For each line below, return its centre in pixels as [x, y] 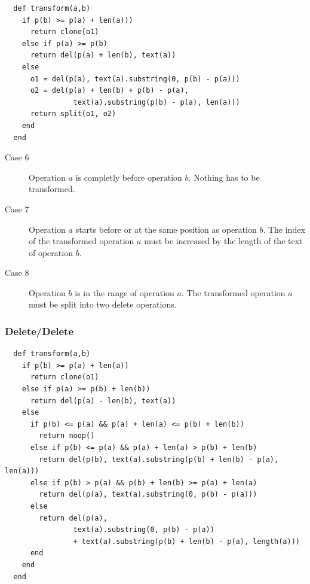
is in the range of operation [125, 292]
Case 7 [17, 209]
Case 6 [17, 157]
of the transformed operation [82, 241]
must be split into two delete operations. [103, 304]
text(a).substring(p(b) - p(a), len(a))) [156, 102]
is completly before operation [129, 177]
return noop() [67, 436]
